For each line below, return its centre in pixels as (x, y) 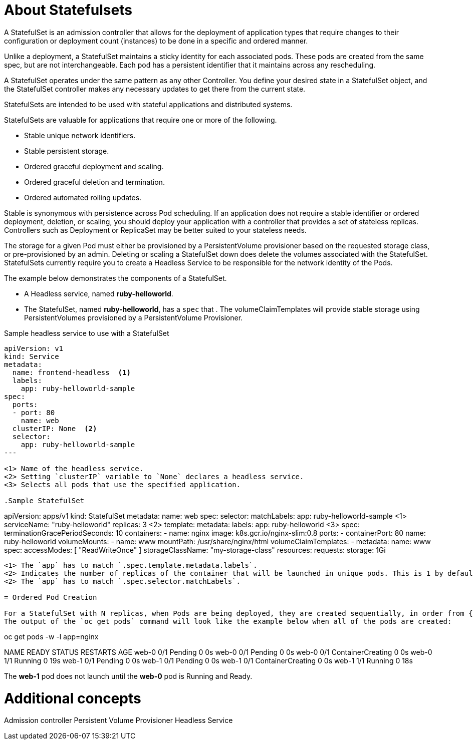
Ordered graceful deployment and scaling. (94, 166)
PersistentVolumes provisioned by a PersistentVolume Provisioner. (134, 317)
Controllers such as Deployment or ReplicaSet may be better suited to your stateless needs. (155, 230)
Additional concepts (73, 698)
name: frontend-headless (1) (71, 372)
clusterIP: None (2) (55, 428)
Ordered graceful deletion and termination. (94, 182)
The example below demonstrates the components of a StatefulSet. (115, 278)
